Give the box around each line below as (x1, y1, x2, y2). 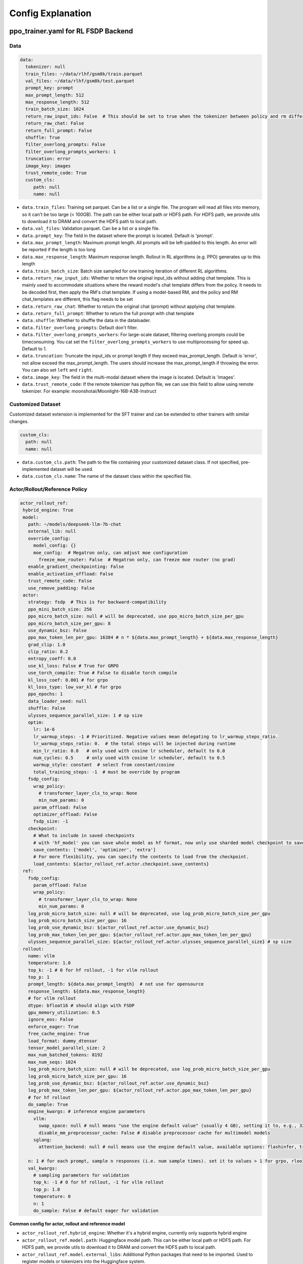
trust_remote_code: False (28, 578, 92, 584)
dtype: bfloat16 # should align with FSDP (28, 1003, 135, 1008)
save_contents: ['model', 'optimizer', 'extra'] (33, 847, 156, 853)
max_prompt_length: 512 (25, 92, 84, 98)
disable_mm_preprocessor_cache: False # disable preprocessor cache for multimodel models (38, 1130, 270, 1136)
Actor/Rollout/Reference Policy (9, 486, 88, 493)
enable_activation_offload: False (28, 571, 114, 576)
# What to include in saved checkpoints (33, 833, 135, 839)
